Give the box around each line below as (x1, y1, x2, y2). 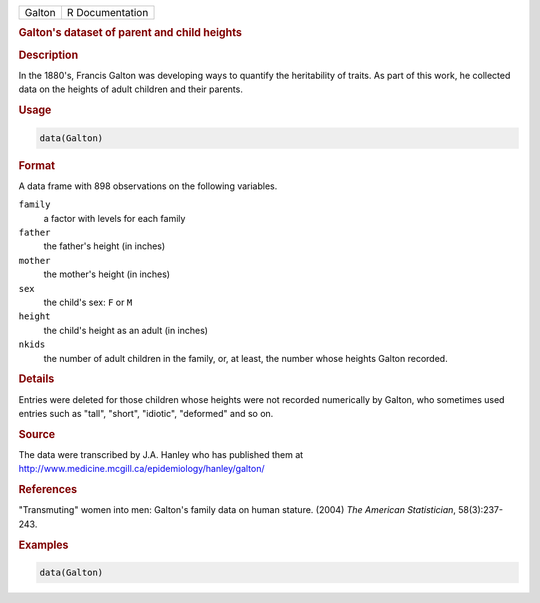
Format (18, 158, 55, 172)
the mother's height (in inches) (43, 268, 170, 280)
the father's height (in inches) (43, 240, 166, 252)
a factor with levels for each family (43, 212, 186, 224)
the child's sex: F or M (43, 296, 133, 308)
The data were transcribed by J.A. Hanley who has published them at (18, 448, 304, 460)
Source (18, 427, 56, 441)
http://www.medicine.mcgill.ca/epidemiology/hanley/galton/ (18, 463, 265, 475)
